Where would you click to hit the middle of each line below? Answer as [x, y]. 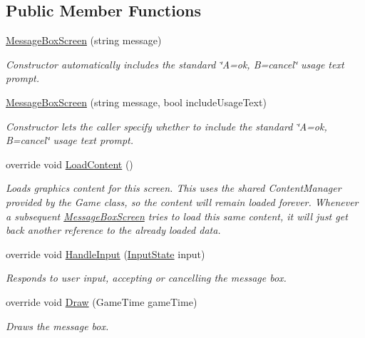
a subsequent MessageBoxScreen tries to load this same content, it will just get [177, 216]
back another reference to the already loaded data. [113, 230]
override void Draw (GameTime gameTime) [102, 301]
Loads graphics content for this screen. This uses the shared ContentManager [174, 188]
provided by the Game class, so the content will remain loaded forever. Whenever [182, 201]
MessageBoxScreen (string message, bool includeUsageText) [136, 102]
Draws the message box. [57, 326]
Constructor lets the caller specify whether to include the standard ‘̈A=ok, [166, 126]
